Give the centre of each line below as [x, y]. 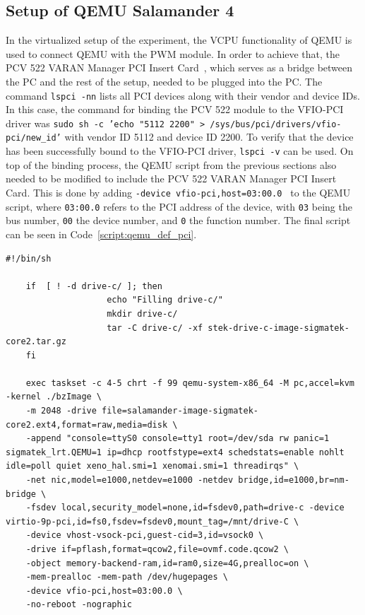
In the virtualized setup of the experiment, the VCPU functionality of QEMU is [179, 40]
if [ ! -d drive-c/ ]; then [94, 286]
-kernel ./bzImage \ [54, 397]
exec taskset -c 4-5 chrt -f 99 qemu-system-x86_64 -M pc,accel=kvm [190, 383]
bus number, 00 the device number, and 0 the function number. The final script [178, 220]
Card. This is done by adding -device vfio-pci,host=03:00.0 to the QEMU [178, 192]
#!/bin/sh [29, 258]
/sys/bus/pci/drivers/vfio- [276, 124]
